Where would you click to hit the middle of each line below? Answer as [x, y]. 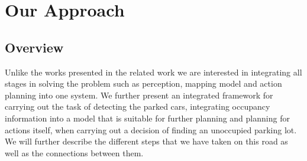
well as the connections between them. [74, 152]
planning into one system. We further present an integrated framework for [139, 95]
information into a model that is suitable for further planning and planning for [147, 118]
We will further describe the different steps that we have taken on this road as [146, 141]
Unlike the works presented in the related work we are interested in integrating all [153, 72]
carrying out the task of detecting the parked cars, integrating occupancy [138, 106]
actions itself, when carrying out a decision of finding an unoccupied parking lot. [151, 129]
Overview [34, 47]
